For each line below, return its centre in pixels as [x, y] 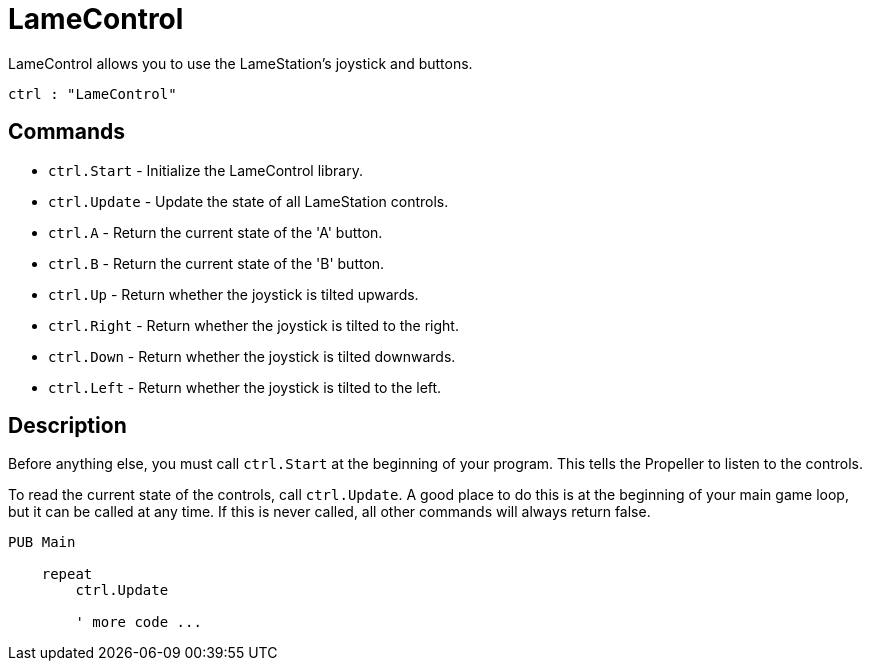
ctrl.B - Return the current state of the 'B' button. [216, 263]
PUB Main [42, 542]
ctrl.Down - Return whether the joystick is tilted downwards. [252, 356]
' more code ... [138, 622]
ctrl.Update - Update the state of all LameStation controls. [248, 201]
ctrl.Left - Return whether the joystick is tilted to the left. [245, 387]
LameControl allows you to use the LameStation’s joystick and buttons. [240, 63]
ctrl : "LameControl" [92, 93]
